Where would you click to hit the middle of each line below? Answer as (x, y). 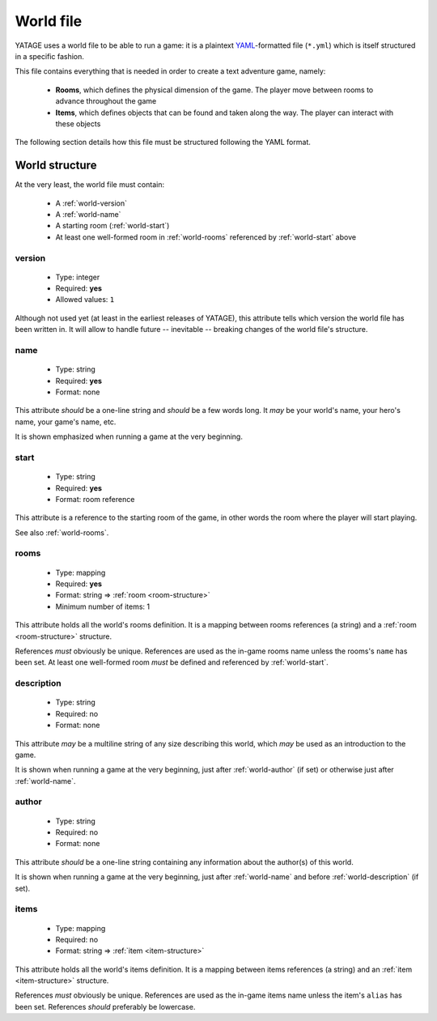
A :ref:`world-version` (91, 203)
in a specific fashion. (50, 56)
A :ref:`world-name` (88, 214)
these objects (78, 123)
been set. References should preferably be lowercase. (105, 1006)
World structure (56, 166)
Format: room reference (95, 499)
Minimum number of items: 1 (103, 606)
